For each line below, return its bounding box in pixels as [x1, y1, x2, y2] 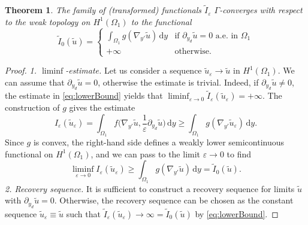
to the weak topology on [5, 15, 90, 28]
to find [227, 147, 252, 160]
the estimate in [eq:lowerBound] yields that [5, 89, 163, 102]
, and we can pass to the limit [90, 147, 201, 160]
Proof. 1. [5, 64, 37, 77]
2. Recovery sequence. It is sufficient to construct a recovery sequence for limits [5, 182, 295, 194]
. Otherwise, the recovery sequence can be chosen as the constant [54, 194, 294, 206]
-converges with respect [219, 4, 303, 16]
